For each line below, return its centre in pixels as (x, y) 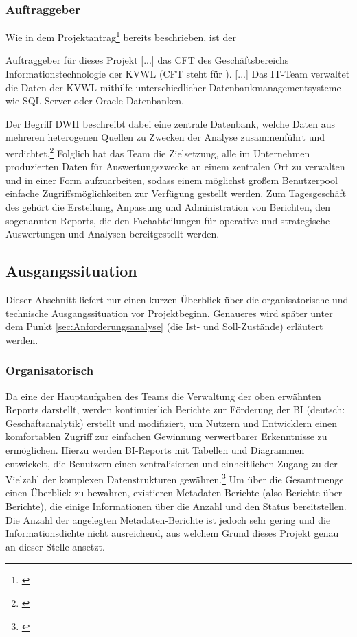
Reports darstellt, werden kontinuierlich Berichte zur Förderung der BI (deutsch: (175, 409)
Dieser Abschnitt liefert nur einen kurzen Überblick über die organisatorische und (177, 300)
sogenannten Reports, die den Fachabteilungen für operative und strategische (168, 220)
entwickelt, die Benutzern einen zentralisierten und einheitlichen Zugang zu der (172, 463)
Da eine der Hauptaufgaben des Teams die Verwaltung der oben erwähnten (163, 396)
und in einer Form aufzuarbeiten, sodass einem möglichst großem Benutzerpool (172, 179)
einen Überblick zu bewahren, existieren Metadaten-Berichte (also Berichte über (174, 493)
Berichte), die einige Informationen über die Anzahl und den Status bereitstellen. (176, 506)
